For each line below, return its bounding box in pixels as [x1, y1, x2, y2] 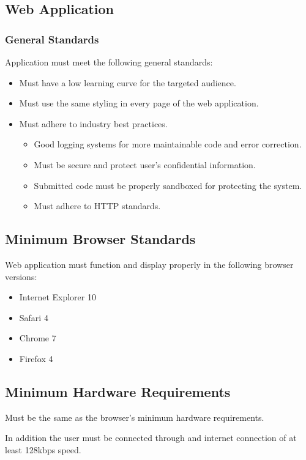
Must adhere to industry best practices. [19, 117, 168, 130]
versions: [5, 270, 37, 283]
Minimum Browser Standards [5, 229, 196, 248]
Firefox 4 [19, 352, 53, 365]
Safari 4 [19, 311, 48, 324]
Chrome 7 [19, 332, 56, 344]
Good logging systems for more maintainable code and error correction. [34, 138, 302, 150]
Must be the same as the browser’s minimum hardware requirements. [5, 410, 264, 423]
